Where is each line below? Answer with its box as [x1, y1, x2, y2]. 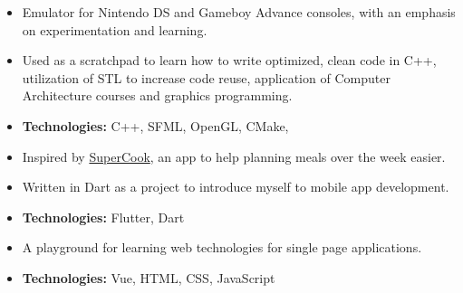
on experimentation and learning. [22, 20, 207, 39]
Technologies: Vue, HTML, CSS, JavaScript [22, 268, 275, 287]
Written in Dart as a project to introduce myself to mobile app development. [22, 177, 449, 196]
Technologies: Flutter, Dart [22, 207, 185, 226]
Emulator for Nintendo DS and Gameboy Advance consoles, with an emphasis [22, 3, 456, 21]
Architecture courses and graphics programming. [22, 86, 293, 105]
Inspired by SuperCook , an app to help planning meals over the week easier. [22, 146, 446, 165]
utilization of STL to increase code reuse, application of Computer [22, 68, 391, 87]
